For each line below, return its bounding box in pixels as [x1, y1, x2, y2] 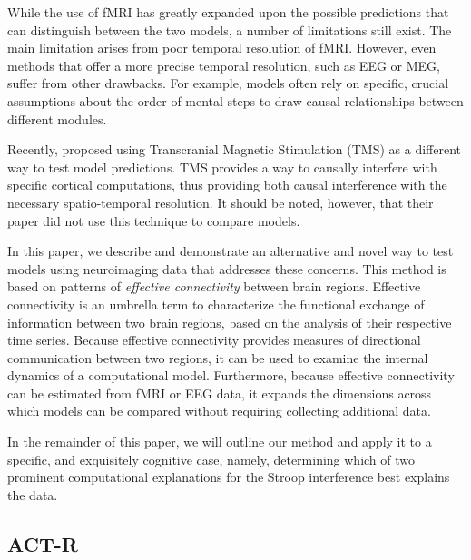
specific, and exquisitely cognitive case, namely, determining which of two [7, 449, 416, 468]
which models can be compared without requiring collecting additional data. [7, 401, 431, 420]
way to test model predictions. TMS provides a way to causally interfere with [7, 157, 437, 176]
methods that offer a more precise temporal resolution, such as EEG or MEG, [7, 55, 440, 74]
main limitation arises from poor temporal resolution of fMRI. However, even [7, 38, 437, 57]
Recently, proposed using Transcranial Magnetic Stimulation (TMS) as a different [7, 140, 462, 159]
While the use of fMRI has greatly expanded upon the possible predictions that [7, 3, 449, 21]
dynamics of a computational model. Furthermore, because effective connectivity [7, 366, 455, 385]
